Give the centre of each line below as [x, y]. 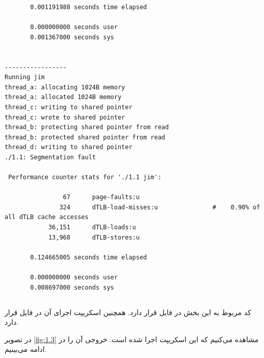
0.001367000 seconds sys [72, 37]
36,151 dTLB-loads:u [92, 228]
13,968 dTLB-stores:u [94, 237]
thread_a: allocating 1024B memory [65, 87]
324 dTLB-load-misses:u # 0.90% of [160, 207]
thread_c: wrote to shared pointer [65, 117]
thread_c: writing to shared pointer [69, 107]
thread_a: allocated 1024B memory [63, 97]
